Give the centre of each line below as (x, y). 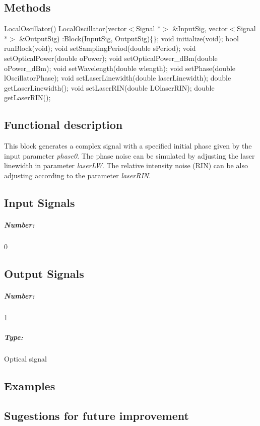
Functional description (63, 125)
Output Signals (44, 273)
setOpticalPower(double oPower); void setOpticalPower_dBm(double (111, 58)
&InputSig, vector (200, 28)
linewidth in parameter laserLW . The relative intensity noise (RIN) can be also (126, 165)
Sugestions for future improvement (96, 415)
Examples (30, 385)
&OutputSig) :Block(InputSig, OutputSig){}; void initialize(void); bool (129, 38)
